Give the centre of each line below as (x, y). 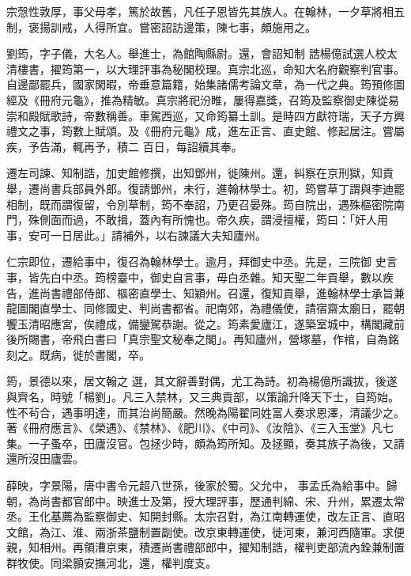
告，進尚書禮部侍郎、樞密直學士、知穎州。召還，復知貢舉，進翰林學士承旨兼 (205, 292)
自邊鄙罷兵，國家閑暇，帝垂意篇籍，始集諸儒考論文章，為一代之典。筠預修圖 (205, 84)
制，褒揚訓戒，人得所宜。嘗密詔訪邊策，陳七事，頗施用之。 (161, 27)
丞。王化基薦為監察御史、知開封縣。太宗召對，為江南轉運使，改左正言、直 (200, 516)
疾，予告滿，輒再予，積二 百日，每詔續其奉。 (124, 146)
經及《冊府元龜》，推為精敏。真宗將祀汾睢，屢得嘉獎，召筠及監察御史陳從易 (203, 99)
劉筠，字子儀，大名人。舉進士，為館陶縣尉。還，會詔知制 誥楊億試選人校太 (202, 53)
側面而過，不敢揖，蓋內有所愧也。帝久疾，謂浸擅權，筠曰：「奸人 (208, 220)
